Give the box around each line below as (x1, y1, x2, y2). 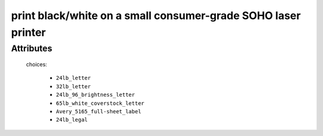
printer (11, 26, 46, 39)
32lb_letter (56, 83, 91, 89)
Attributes (11, 43, 53, 54)
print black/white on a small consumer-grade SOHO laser (11, 9, 301, 22)
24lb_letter (56, 75, 91, 82)
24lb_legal (56, 116, 88, 123)
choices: (26, 61, 47, 68)
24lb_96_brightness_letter (56, 91, 135, 98)
